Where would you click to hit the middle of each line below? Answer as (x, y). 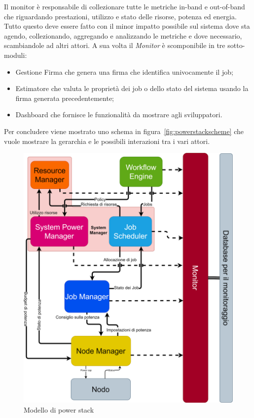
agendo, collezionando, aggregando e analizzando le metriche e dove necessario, (123, 35)
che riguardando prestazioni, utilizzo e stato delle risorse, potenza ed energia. (120, 16)
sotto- (236, 45)
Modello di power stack (59, 409)
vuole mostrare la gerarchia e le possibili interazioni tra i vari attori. (107, 141)
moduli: (16, 55)
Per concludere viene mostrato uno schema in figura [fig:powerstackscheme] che (124, 131)
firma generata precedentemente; (65, 98)
